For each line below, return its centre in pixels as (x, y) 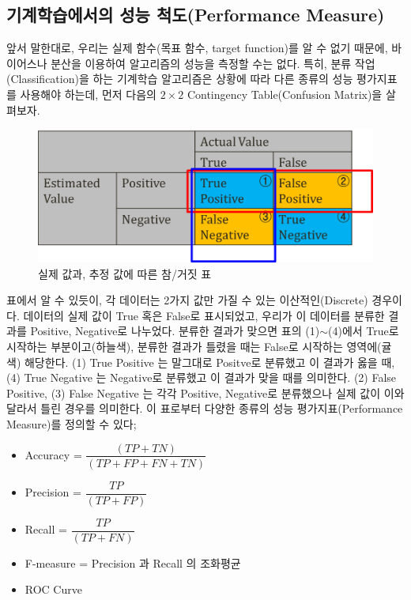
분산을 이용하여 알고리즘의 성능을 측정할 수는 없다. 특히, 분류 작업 (213, 63)
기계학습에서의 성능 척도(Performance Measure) (196, 15)
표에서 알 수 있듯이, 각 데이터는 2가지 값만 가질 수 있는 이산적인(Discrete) (187, 300)
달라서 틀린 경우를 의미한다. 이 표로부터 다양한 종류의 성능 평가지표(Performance (205, 408)
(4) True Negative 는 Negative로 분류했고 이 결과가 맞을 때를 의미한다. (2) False (202, 377)
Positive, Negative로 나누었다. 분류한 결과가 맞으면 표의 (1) (175, 331)
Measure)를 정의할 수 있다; (72, 423)
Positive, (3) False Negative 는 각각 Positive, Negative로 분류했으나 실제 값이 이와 (205, 392)
